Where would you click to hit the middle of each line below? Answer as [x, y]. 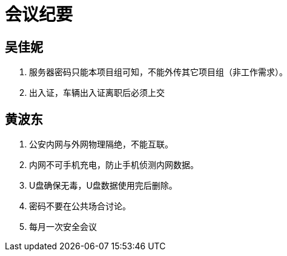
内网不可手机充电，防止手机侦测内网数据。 [114, 165]
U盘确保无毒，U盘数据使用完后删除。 [103, 186]
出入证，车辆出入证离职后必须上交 [97, 93]
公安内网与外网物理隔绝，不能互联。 [101, 144]
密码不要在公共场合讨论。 [80, 206]
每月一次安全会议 [63, 227]
